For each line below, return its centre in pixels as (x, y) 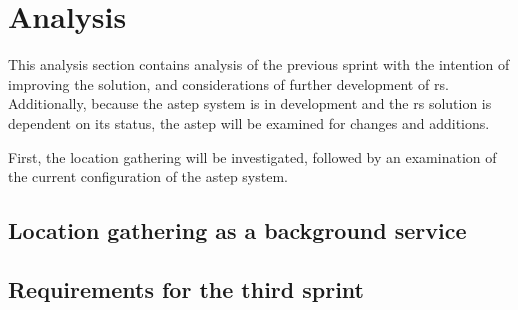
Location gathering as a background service (237, 230)
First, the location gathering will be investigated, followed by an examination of (252, 156)
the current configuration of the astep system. (148, 176)
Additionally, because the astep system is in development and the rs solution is (250, 103)
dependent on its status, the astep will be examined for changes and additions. (249, 122)
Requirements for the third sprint (186, 288)
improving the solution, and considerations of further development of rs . (228, 83)
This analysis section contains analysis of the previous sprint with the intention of (259, 64)
